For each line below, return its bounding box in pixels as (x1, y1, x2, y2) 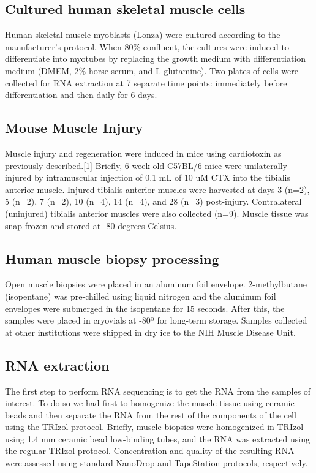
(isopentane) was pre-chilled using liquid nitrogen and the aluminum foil (5, 289, 276, 302)
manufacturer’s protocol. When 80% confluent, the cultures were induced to (5, 40, 289, 53)
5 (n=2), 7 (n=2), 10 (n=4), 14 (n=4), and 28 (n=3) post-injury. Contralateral (5, 195, 302, 208)
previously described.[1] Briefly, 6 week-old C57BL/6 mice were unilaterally (5, 159, 287, 172)
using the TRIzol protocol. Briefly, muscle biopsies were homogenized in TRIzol (5, 420, 304, 433)
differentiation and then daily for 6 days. (5, 88, 157, 101)
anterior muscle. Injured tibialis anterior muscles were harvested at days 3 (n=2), (5, 183, 310, 195)
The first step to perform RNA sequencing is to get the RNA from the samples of (5, 384, 311, 397)
